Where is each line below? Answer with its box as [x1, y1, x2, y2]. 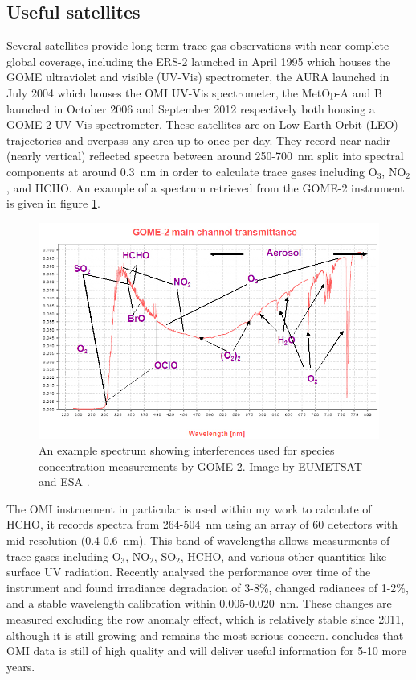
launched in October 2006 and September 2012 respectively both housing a [6, 100, 375, 117]
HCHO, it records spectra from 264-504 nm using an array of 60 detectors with [6, 516, 398, 533]
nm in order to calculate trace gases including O [140, 163, 377, 179]
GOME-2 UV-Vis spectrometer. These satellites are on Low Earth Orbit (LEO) [6, 116, 398, 133]
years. [6, 657, 35, 674]
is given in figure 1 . [6, 195, 100, 212]
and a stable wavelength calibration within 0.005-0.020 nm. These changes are [6, 595, 392, 612]
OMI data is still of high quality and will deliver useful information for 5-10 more [6, 642, 406, 659]
